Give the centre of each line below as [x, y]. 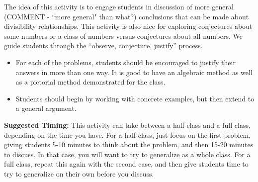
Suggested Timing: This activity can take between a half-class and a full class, [127, 125]
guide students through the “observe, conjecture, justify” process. [103, 45]
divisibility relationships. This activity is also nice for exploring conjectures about [128, 26]
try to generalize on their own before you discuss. [79, 173]
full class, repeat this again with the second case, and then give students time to [126, 164]
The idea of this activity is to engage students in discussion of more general [119, 6]
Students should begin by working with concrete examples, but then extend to [135, 98]
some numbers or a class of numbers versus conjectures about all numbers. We [123, 36]
